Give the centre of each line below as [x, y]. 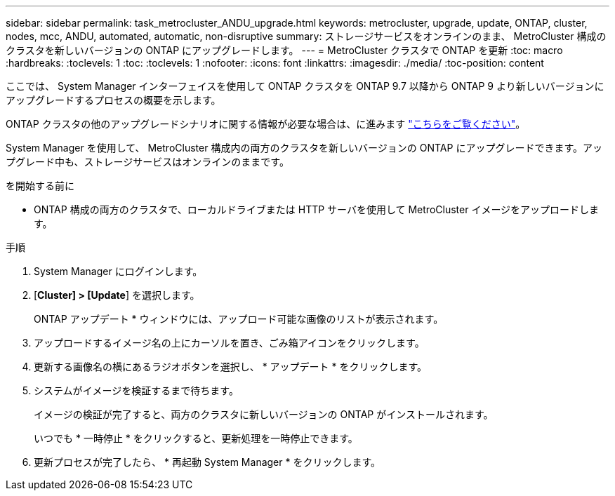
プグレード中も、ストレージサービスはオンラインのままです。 [147, 162]
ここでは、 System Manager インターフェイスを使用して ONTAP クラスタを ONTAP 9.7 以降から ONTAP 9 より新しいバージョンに [305, 86]
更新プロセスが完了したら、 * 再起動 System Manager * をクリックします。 [207, 462]
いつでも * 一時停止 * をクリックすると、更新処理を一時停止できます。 [196, 438]
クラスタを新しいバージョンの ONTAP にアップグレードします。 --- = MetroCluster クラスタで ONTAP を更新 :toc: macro [284, 50]
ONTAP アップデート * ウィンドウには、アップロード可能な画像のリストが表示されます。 [239, 319]
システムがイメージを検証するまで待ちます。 [136, 390]
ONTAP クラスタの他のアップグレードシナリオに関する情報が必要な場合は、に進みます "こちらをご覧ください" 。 [266, 124]
